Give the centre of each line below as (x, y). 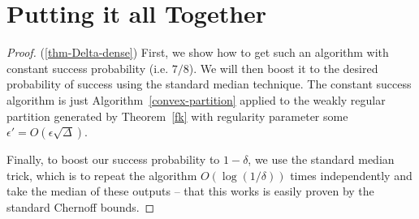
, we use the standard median (321, 159)
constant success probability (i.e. (88, 68)
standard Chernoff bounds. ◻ (81, 206)
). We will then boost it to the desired (283, 68)
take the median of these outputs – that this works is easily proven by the (190, 191)
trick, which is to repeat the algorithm (102, 175)
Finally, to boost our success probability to (113, 159)
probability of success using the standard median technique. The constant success (209, 84)
